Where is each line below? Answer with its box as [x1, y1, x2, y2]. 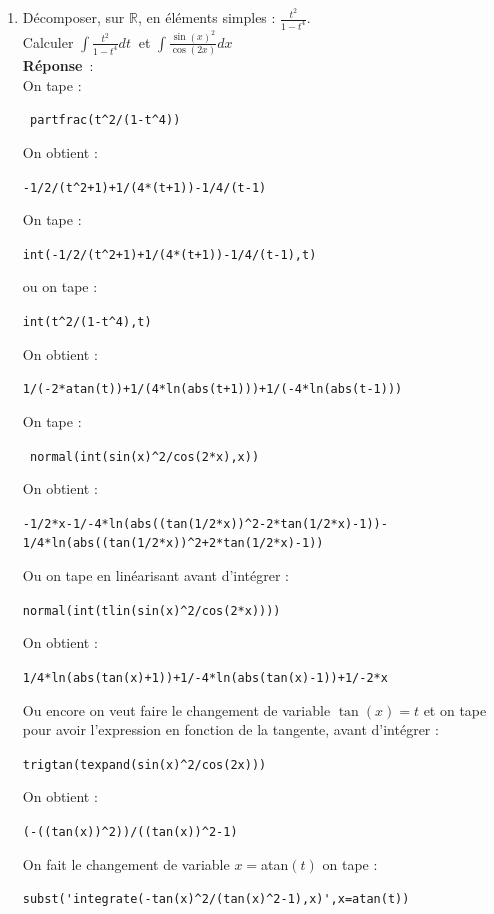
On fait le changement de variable [22, 853, 230, 874]
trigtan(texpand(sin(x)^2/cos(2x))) [22, 757, 267, 772]
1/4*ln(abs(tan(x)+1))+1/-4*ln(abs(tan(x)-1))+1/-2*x [22, 670, 388, 685]
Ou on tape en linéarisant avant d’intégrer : [22, 565, 290, 586]
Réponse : [22, 55, 94, 76]
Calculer [22, 31, 74, 52]
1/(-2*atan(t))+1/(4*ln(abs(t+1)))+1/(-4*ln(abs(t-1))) [22, 382, 403, 397]
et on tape [423, 699, 487, 720]
